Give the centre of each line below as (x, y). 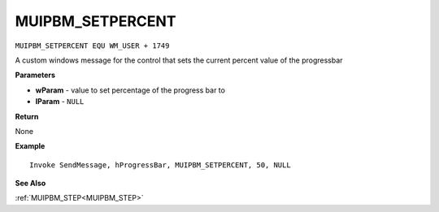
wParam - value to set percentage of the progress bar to (130, 90)
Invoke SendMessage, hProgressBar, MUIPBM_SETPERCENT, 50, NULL (161, 165)
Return (27, 116)
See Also (30, 184)
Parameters (35, 75)
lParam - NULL (60, 102)
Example (30, 146)
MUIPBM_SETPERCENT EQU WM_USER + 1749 (92, 45)
